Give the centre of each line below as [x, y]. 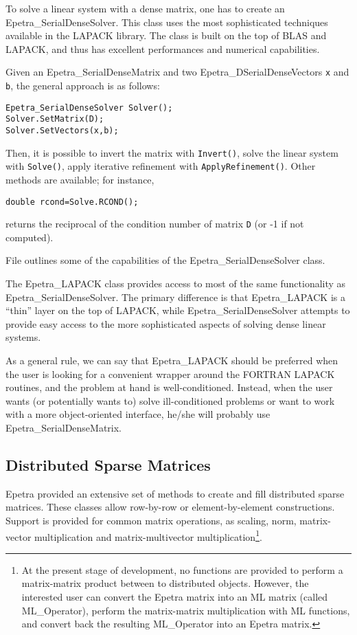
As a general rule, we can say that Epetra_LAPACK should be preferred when [172, 360]
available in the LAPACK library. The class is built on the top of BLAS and [166, 35]
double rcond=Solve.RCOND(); [72, 202]
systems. [23, 337]
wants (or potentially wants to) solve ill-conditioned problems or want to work [170, 400]
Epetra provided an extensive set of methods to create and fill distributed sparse [175, 493]
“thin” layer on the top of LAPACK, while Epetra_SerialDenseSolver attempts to [178, 310]
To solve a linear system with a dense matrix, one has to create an [145, 8]
